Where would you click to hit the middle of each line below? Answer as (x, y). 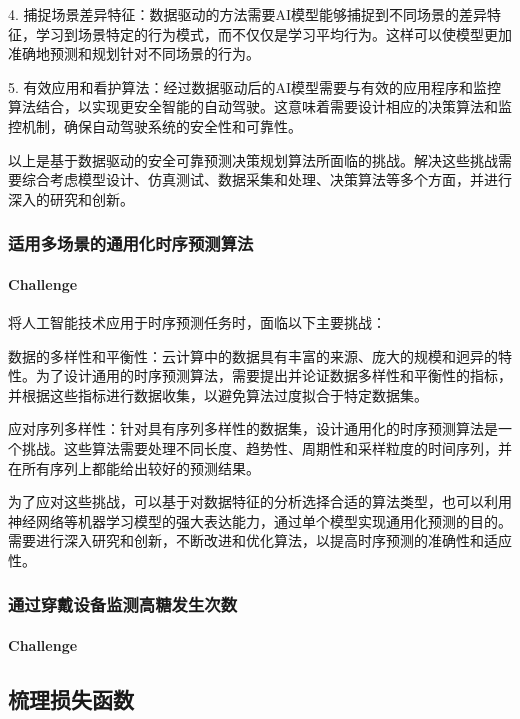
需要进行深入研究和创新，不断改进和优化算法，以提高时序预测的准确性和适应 (260, 540)
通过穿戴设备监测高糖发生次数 (123, 604)
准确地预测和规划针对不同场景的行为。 (134, 53)
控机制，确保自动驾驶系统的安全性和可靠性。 (155, 125)
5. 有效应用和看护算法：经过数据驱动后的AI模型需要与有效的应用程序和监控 (255, 86)
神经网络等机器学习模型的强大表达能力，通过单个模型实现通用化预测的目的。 (260, 520)
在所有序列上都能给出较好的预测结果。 (134, 467)
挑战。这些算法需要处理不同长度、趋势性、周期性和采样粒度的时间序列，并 (266, 447)
